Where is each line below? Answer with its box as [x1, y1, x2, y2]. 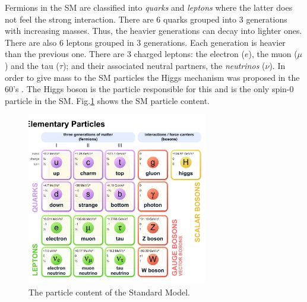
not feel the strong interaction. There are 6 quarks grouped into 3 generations [5, 12, 287, 25]
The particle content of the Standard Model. [29, 285, 190, 298]
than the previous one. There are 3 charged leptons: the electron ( [5, 48, 245, 60]
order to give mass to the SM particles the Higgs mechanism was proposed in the [5, 71, 300, 83]
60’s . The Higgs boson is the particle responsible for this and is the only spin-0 [5, 83, 294, 95]
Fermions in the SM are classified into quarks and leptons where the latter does [5, 1, 293, 13]
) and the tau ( [5, 59, 59, 71]
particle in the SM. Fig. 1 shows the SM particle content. [5, 94, 210, 106]
